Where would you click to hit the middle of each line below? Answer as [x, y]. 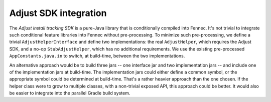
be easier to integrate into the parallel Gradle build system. [70, 93]
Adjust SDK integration [58, 13]
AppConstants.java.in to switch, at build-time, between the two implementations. [97, 56]
